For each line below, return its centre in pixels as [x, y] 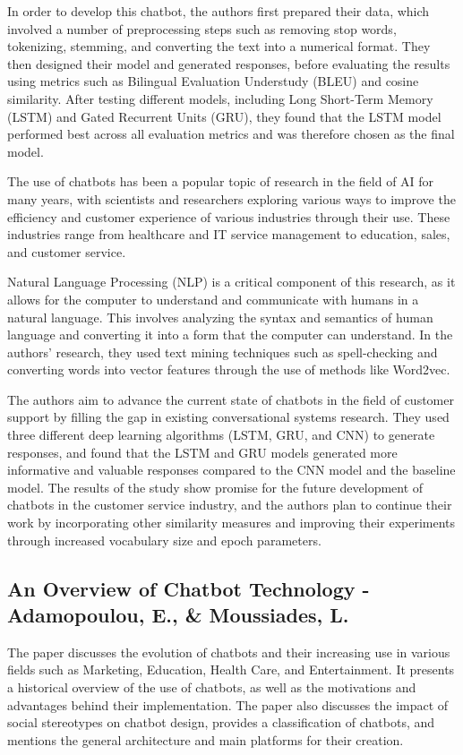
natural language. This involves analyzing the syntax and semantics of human [220, 317]
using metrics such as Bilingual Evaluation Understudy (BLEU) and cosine [213, 81]
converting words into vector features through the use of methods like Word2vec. [229, 369]
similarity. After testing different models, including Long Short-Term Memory [220, 98]
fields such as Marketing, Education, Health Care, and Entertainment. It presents [231, 669]
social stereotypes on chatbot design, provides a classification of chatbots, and [221, 722]
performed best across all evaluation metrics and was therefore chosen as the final [231, 134]
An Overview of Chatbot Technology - [189, 588]
